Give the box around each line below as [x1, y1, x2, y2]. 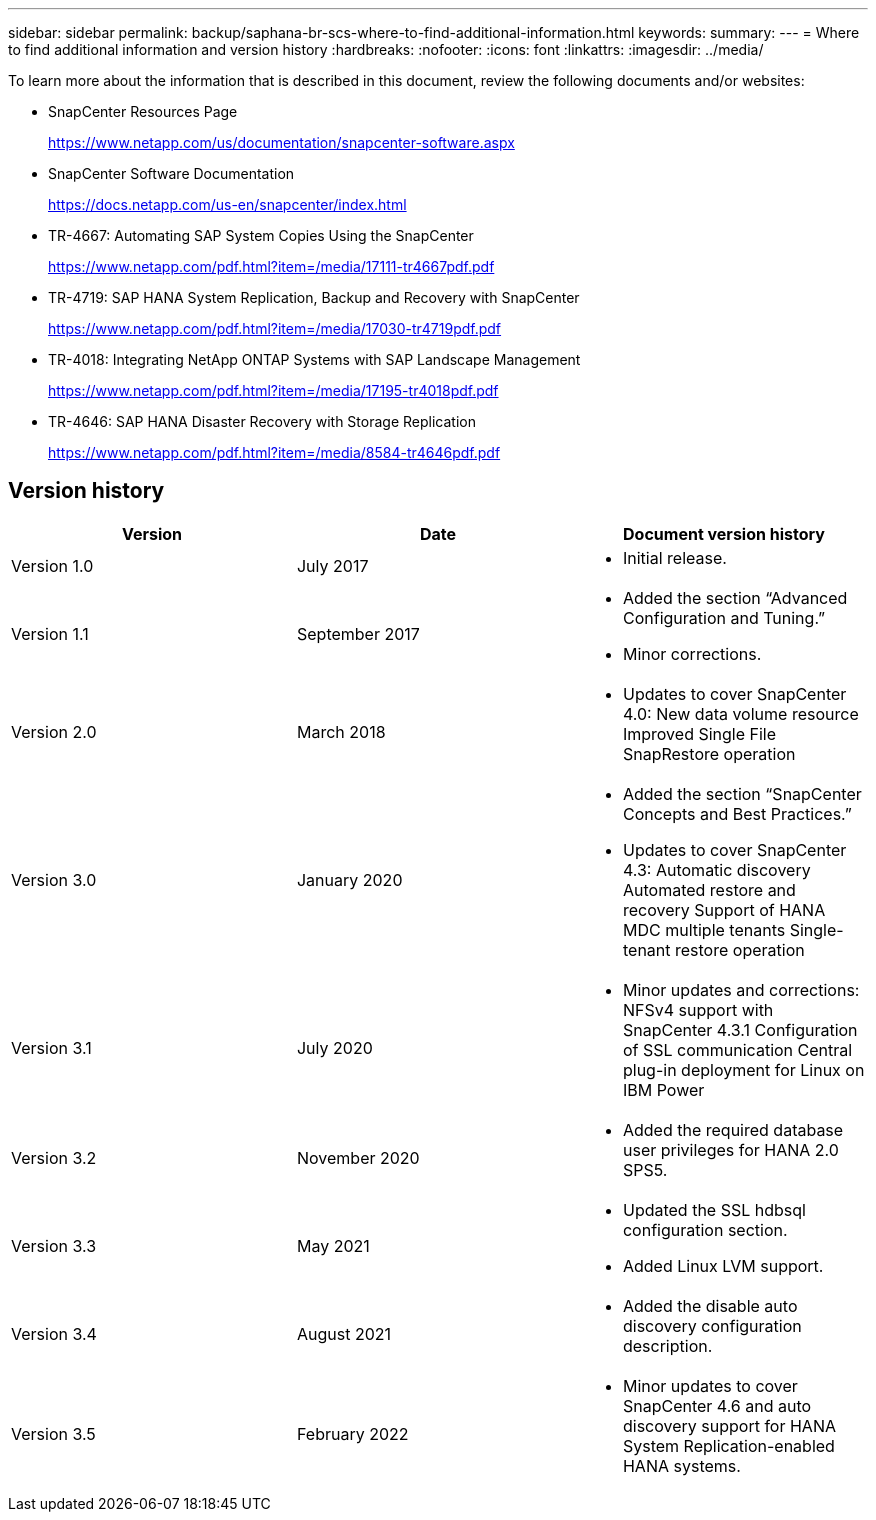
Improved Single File [622, 723, 777, 744]
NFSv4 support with [622, 999, 774, 1020]
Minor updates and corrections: [622, 979, 860, 1000]
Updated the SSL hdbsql [622, 1199, 806, 1220]
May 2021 [296, 1235, 370, 1256]
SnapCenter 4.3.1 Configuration [622, 1019, 858, 1040]
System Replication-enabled [622, 1435, 835, 1456]
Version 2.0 [11, 721, 97, 742]
